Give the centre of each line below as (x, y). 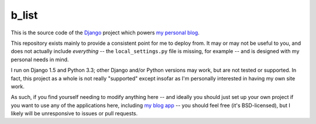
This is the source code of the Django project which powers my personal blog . (105, 33)
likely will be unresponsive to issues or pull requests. (74, 114)
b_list (24, 15)
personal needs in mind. (40, 59)
